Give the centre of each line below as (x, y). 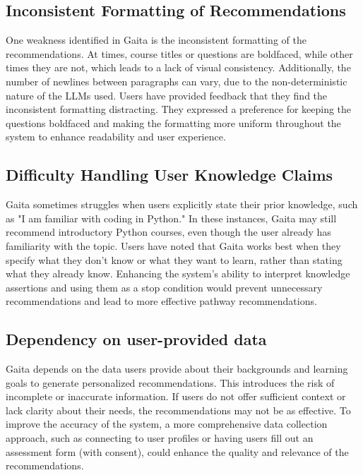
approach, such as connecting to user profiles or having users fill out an (160, 438)
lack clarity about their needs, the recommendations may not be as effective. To (178, 410)
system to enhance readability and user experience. (116, 137)
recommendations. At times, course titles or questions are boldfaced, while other (179, 53)
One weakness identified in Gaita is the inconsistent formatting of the (156, 40)
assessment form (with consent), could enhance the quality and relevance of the (177, 451)
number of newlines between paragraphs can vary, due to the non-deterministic (177, 81)
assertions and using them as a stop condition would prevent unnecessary (164, 287)
